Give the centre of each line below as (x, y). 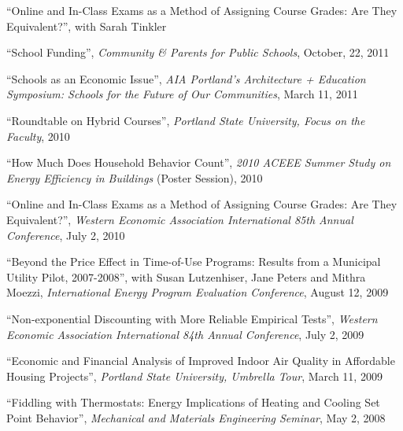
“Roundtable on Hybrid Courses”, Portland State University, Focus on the (186, 120)
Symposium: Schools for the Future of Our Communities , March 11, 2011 (182, 94)
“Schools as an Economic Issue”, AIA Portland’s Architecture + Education (186, 78)
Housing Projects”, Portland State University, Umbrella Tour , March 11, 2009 (194, 376)
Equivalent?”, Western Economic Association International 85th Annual (180, 219)
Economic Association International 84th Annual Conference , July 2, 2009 (185, 334)
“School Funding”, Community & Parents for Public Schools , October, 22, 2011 (198, 52)
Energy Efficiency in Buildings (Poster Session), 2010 (135, 177)
